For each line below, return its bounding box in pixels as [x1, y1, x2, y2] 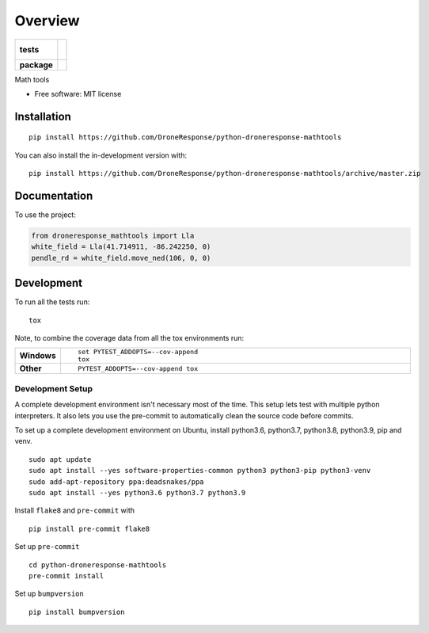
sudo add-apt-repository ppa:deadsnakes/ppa [28, 477, 205, 486]
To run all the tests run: [14, 297, 90, 307]
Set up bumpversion [14, 589, 85, 598]
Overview [14, 12, 80, 29]
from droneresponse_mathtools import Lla [31, 231, 195, 241]
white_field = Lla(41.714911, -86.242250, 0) [31, 242, 211, 251]
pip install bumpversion [28, 607, 125, 616]
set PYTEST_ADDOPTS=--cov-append [78, 348, 198, 357]
